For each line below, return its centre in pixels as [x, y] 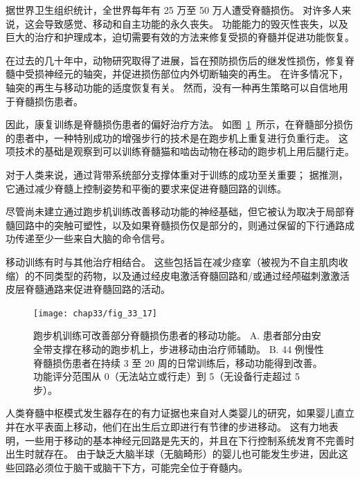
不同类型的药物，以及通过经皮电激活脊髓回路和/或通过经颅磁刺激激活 [192, 275]
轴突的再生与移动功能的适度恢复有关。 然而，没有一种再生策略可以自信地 [172, 87]
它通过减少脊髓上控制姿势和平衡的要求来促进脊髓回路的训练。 [146, 188]
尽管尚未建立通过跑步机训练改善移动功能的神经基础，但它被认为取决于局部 [175, 211]
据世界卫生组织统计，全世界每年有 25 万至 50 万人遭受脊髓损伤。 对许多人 [174, 10]
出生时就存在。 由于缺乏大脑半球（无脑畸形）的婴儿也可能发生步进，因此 [172, 454]
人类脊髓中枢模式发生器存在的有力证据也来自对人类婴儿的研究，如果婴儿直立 [180, 413]
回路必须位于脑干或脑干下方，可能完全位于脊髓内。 [131, 467]
